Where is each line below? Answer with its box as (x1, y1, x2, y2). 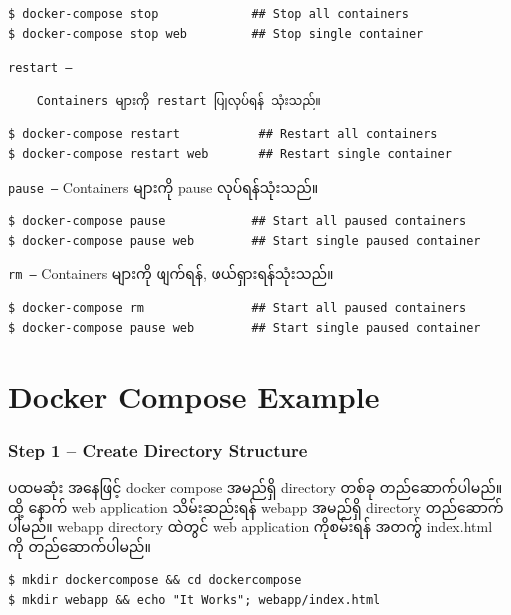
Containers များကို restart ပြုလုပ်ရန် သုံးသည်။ (36, 93, 321, 108)
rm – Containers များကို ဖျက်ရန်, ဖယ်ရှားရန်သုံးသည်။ (8, 263, 334, 284)
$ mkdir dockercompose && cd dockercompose (8, 573, 302, 588)
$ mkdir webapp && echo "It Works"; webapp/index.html (8, 592, 381, 607)
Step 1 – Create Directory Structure (8, 437, 308, 462)
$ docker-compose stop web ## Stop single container (8, 26, 424, 41)
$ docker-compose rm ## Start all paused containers (8, 301, 467, 316)
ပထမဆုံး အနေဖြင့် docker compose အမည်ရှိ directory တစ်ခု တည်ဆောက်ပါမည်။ (8, 476, 503, 497)
